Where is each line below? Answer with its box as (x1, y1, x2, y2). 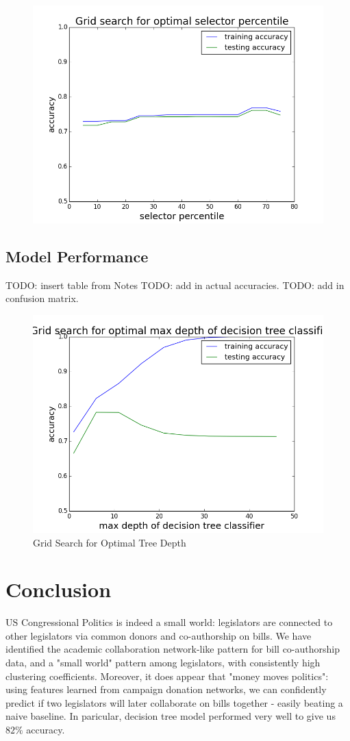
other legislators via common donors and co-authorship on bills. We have (5, 628, 312, 642)
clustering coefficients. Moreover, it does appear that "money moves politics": (5, 668, 329, 683)
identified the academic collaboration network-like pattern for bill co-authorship (5, 642, 340, 656)
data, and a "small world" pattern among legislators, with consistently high (5, 655, 321, 670)
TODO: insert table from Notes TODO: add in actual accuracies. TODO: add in (5, 277, 345, 292)
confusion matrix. (5, 291, 79, 305)
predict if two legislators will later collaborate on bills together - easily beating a (5, 695, 343, 709)
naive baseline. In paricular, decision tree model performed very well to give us (5, 709, 336, 723)
